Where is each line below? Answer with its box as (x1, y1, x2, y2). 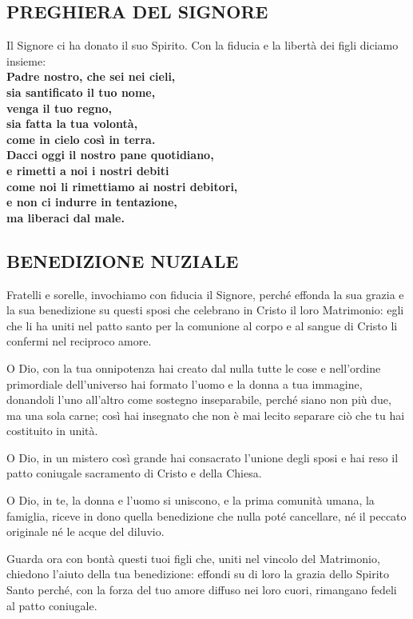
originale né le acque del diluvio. (6, 523, 165, 540)
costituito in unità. (6, 422, 98, 439)
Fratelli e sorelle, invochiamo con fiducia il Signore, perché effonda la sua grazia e (6, 286, 404, 302)
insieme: (6, 52, 46, 69)
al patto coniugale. (6, 597, 97, 613)
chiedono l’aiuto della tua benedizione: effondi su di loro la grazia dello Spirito (6, 565, 389, 582)
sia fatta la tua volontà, (6, 115, 138, 132)
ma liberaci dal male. (6, 209, 125, 226)
